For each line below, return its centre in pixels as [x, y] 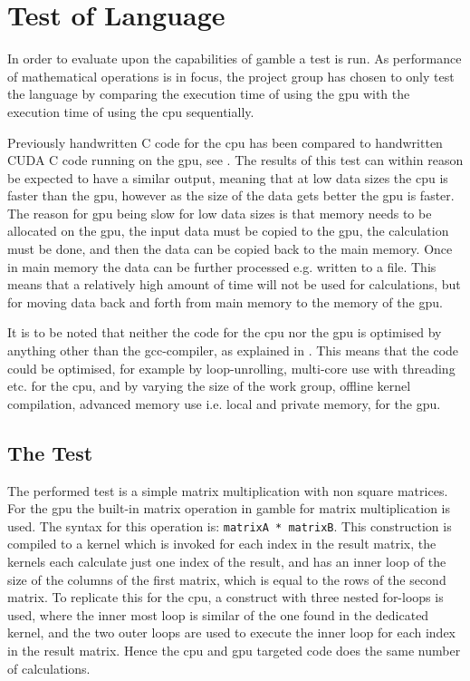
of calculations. [49, 668]
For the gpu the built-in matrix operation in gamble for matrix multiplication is [229, 508]
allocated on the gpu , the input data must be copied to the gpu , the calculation [228, 231]
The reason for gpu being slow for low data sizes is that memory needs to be [220, 213]
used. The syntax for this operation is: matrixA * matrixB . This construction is [230, 525]
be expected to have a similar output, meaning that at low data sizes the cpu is [228, 177]
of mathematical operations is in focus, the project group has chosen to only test [231, 76]
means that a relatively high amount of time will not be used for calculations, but [234, 284]
